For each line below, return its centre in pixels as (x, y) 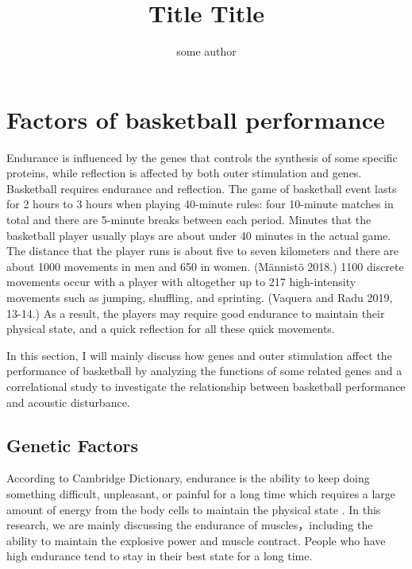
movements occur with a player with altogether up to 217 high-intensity (181, 282)
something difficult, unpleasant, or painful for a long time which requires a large (201, 493)
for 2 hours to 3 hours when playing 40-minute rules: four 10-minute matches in (200, 204)
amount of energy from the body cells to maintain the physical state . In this (194, 509)
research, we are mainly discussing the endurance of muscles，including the (190, 525)
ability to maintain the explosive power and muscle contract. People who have (196, 540)
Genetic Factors (73, 445)
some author (206, 51)
